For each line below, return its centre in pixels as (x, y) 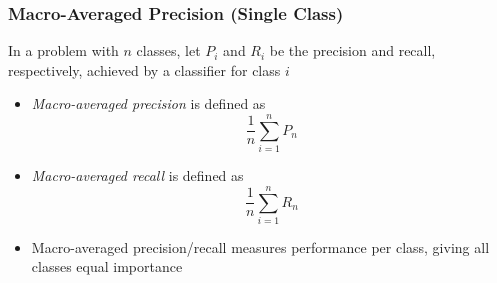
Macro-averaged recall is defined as (137, 175)
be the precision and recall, (352, 50)
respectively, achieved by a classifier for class (144, 69)
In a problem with (63, 50)
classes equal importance (107, 266)
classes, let (168, 50)
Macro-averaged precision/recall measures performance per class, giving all (260, 246)
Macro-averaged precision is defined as (148, 103)
